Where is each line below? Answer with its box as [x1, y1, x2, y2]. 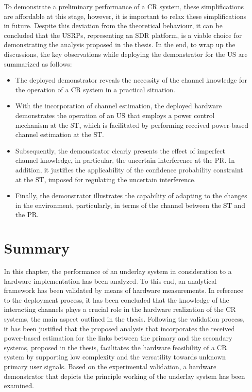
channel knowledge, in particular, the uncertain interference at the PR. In [15, 155, 235, 165]
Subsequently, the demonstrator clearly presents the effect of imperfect [15, 145, 225, 155]
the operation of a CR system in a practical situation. [15, 84, 175, 94]
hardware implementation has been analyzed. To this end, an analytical [4, 275, 217, 286]
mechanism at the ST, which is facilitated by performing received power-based [15, 119, 249, 130]
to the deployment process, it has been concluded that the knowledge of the [4, 294, 229, 305]
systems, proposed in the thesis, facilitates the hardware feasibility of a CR [4, 342, 227, 352]
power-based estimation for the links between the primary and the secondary [4, 333, 233, 343]
